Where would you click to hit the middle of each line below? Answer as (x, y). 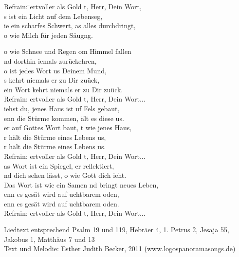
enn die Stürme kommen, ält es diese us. (64, 118)
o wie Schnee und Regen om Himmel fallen (68, 51)
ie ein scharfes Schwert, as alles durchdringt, (70, 26)
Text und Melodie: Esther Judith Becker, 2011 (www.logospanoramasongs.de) (120, 248)
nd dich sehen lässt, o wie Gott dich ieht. (65, 175)
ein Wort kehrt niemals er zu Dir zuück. (64, 89)
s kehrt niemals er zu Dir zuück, (52, 80)
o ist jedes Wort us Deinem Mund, (55, 70)
